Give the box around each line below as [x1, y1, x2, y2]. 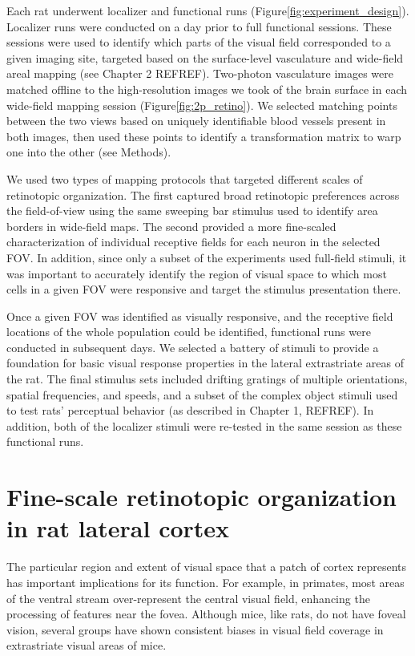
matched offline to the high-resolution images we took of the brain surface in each [6, 80, 408, 97]
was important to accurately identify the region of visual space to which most [6, 265, 387, 281]
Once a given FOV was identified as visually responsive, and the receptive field [6, 307, 393, 324]
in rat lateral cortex [6, 512, 230, 545]
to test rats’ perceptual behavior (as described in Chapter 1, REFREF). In [6, 402, 374, 419]
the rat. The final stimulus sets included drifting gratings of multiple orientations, [6, 371, 408, 387]
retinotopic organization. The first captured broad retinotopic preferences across [6, 186, 400, 203]
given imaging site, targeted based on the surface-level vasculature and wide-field [6, 49, 404, 66]
